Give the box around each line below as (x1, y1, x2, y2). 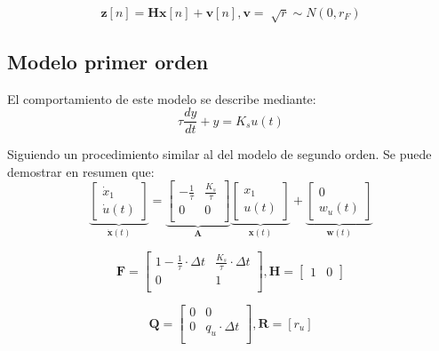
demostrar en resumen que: (7, 162, 155, 180)
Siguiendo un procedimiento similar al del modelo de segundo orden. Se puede (7, 145, 432, 164)
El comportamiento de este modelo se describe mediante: (7, 89, 316, 108)
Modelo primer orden (7, 47, 209, 75)
